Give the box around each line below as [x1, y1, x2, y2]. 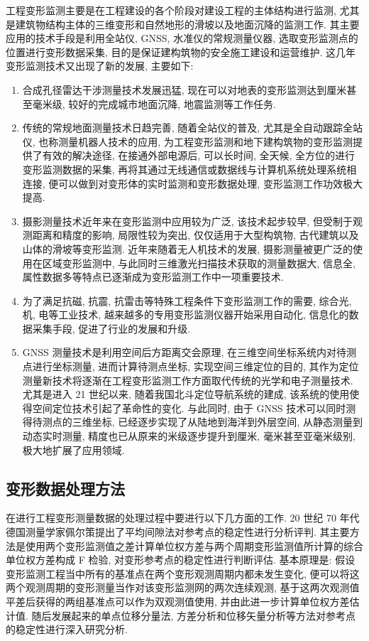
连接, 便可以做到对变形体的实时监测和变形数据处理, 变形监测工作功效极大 [22, 176, 363, 190]
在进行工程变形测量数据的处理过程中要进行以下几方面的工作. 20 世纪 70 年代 [6, 510, 360, 525]
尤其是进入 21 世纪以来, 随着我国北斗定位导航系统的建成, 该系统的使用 [22, 387, 350, 402]
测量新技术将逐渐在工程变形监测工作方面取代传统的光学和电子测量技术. [22, 372, 353, 387]
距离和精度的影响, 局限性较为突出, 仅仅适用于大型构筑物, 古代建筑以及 [32, 227, 359, 242]
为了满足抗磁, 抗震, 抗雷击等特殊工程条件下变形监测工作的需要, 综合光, [22, 293, 352, 308]
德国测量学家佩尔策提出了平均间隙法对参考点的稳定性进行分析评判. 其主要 [6, 524, 350, 539]
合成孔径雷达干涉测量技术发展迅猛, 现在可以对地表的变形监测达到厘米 [22, 82, 347, 97]
